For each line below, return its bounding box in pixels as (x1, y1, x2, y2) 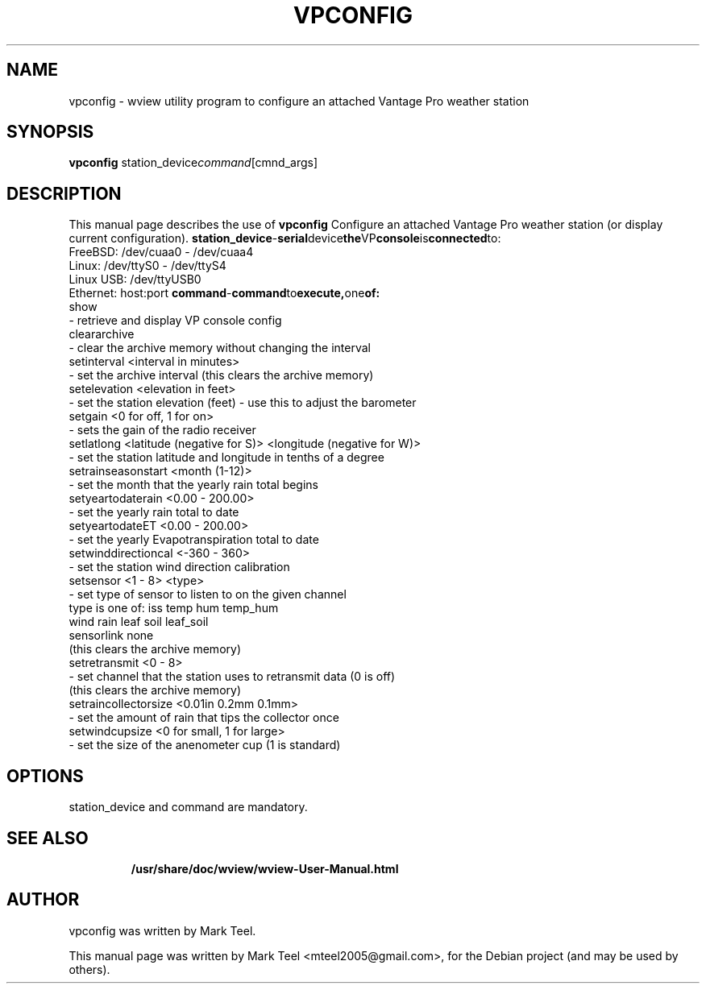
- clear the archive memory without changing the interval (69, 341, 371, 355)
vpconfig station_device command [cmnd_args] (69, 155, 318, 170)
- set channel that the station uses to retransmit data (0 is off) (69, 669, 396, 684)
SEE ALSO (6, 827, 89, 848)
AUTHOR (6, 889, 80, 910)
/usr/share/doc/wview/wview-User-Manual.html (131, 861, 399, 876)
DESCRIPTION (6, 183, 122, 204)
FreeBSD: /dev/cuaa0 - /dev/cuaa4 (69, 245, 254, 259)
